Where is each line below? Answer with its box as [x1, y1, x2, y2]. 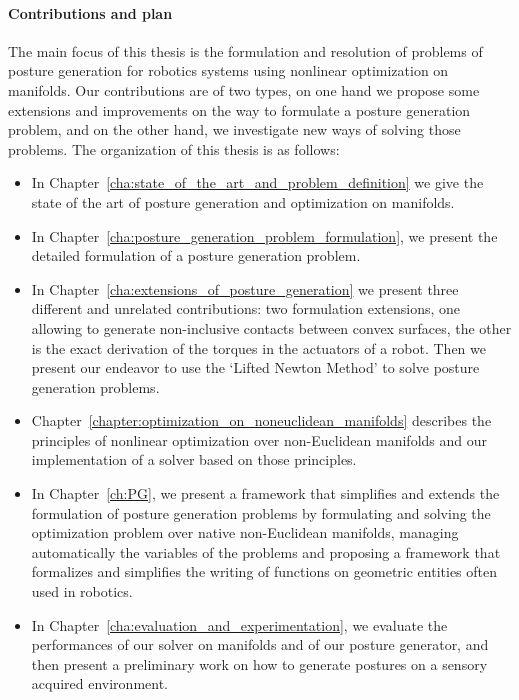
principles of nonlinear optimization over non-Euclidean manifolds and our [31, 429, 487, 450]
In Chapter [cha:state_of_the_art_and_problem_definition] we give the [31, 172, 484, 193]
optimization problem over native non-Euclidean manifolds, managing [31, 522, 459, 543]
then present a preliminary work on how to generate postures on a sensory [31, 653, 488, 674]
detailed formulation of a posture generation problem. [31, 245, 361, 266]
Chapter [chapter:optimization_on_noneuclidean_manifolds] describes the [31, 410, 492, 431]
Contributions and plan [8, 2, 173, 23]
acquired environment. [31, 673, 169, 694]
